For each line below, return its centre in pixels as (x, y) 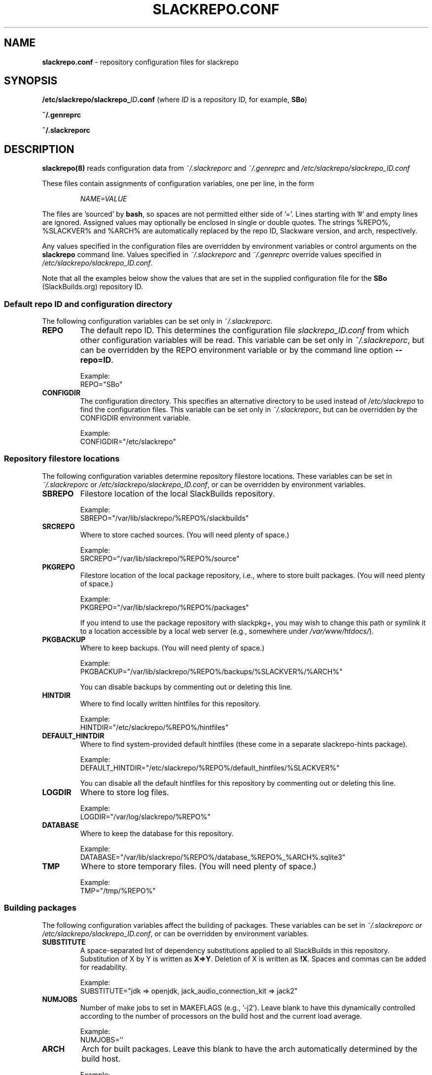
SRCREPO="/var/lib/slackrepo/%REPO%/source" (160, 558)
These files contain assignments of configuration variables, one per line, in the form (178, 184)
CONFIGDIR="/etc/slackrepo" (128, 442)
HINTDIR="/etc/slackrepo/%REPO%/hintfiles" (154, 727)
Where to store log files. (125, 792)
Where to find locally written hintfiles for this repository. (170, 703)
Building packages (40, 908)
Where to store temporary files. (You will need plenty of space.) (199, 866)
